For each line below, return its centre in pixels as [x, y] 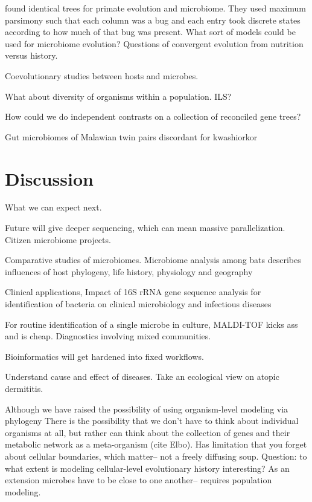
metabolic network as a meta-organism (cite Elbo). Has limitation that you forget [156, 444]
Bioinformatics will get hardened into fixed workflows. [104, 356]
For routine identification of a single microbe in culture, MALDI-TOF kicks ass [151, 324]
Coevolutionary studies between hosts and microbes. [102, 75]
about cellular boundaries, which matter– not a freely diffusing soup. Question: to [156, 456]
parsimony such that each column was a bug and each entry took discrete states [153, 20]
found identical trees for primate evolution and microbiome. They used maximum [155, 8]
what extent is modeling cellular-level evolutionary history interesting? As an [147, 468]
